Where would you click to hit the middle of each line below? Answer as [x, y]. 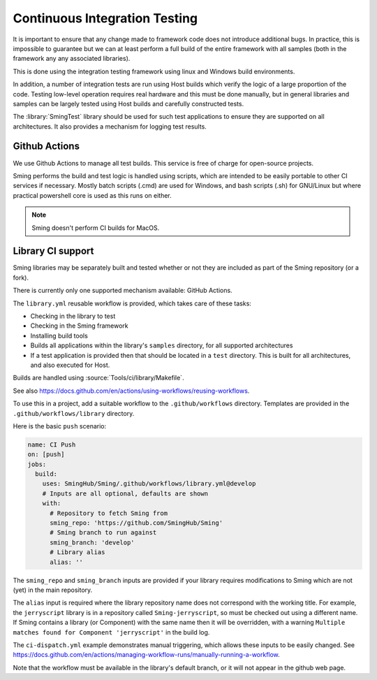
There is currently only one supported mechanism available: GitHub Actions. [123, 291]
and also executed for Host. [70, 365]
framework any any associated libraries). [72, 59]
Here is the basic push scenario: [60, 426]
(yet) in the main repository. [53, 590]
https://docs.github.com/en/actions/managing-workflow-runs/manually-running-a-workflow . [147, 655]
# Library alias [77, 552]
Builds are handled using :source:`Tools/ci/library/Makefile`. [98, 378]
